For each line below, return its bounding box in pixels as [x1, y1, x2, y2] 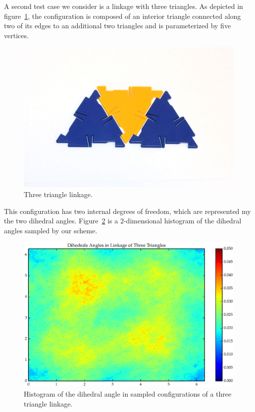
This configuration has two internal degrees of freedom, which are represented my [4, 206, 251, 216]
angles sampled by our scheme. [4, 225, 98, 235]
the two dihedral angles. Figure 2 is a [4, 215, 118, 226]
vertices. [4, 30, 29, 40]
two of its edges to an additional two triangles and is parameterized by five [4, 20, 231, 31]
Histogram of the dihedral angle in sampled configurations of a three [24, 388, 232, 399]
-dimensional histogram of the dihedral [123, 215, 242, 226]
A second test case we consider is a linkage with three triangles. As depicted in [4, 1, 243, 11]
